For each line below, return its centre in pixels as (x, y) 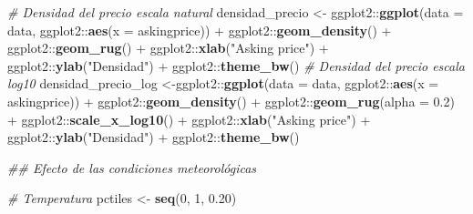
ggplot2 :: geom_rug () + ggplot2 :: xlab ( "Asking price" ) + (168, 48)
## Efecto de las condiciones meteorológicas (132, 167)
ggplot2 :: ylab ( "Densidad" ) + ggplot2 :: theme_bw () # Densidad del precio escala (236, 65)
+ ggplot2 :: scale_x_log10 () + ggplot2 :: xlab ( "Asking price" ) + (189, 119)
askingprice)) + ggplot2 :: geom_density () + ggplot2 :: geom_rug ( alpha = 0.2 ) (231, 101)
